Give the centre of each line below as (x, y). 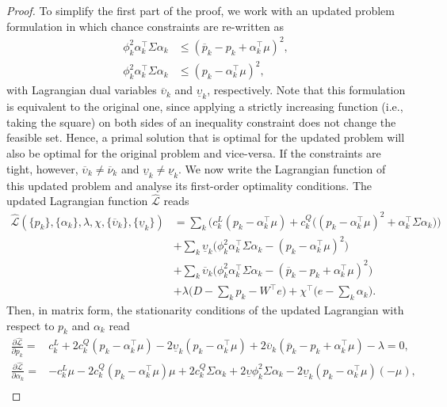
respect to (31, 325)
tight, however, (42, 168)
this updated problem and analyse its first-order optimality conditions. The (189, 185)
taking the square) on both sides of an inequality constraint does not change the (201, 122)
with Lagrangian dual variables (82, 90)
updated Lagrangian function (77, 201)
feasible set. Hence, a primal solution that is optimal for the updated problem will (206, 137)
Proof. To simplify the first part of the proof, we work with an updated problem (201, 10)
